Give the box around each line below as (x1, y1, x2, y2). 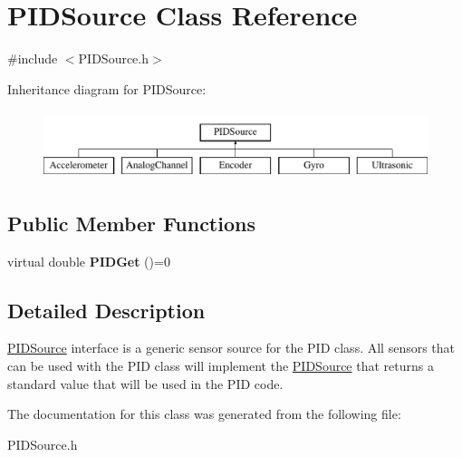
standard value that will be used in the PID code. (7, 374, 284, 393)
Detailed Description (7, 296, 206, 324)
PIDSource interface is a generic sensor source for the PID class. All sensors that (7, 338, 456, 357)
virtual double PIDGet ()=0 (7, 251, 170, 270)
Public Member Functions (7, 209, 255, 237)
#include (7, 49, 58, 68)
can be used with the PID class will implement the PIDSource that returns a (7, 356, 434, 375)
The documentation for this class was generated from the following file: (7, 404, 401, 423)
